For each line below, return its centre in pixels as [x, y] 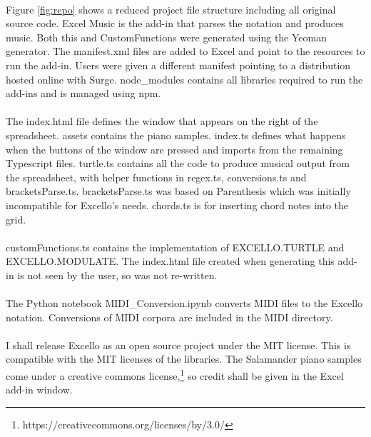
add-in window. [39, 390]
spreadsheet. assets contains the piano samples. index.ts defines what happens [176, 135]
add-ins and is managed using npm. [83, 93]
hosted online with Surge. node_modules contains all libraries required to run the [184, 79]
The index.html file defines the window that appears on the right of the [162, 121]
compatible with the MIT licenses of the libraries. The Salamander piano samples [184, 359]
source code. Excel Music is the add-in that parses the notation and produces [175, 23]
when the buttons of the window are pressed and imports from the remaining [174, 149]
